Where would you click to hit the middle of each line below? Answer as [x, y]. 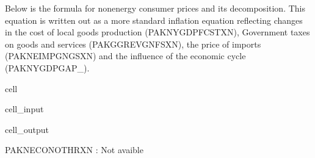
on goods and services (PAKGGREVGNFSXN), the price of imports [133, 44]
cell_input [24, 109]
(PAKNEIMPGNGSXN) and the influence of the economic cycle [125, 56]
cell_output [27, 129]
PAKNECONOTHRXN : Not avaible [74, 150]
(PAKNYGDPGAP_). [47, 67]
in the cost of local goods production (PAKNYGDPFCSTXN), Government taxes [157, 32]
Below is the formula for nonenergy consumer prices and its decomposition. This [155, 8]
